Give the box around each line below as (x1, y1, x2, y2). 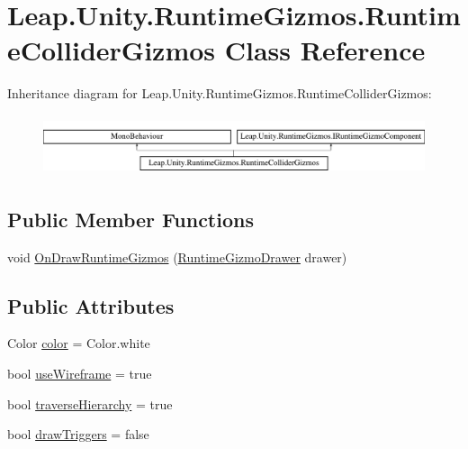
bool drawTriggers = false (7, 425, 149, 444)
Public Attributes (7, 291, 175, 319)
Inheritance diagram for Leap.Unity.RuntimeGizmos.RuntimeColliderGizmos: (7, 84, 432, 103)
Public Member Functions (7, 205, 254, 233)
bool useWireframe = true (7, 364, 152, 383)
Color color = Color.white (7, 334, 150, 353)
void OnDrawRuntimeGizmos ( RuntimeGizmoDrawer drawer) (7, 247, 347, 266)
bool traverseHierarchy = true (7, 394, 173, 413)
